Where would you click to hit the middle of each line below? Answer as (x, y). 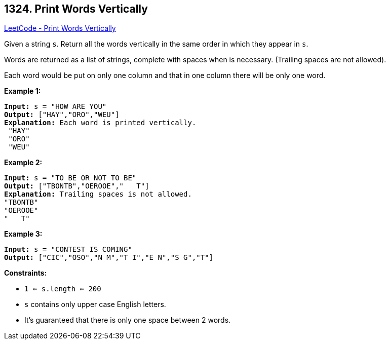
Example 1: (23, 91)
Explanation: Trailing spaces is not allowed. (98, 194)
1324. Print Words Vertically (76, 9)
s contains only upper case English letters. (95, 304)
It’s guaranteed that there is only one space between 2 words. (128, 320)
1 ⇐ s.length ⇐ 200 (63, 289)
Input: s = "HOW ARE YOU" (55, 107)
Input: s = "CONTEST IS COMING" (68, 250)
